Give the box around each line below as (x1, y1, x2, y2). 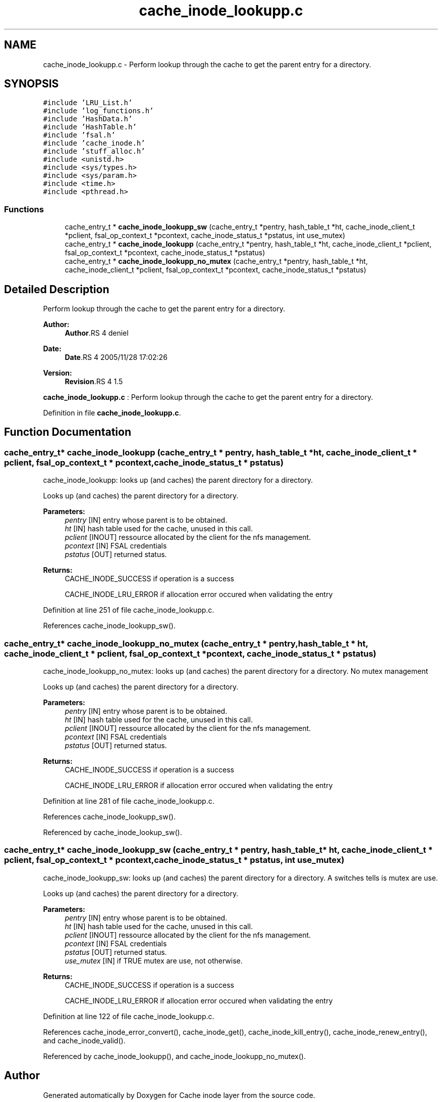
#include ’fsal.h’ (43, 131, 116, 140)
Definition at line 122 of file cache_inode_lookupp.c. (43, 1012, 214, 1021)
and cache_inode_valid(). (43, 1036, 126, 1045)
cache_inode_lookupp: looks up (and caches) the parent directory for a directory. (43, 476, 313, 485)
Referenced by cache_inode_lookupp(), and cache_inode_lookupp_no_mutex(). (43, 1051, 306, 1061)
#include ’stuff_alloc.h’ (43, 147, 145, 156)
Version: (43, 369, 72, 378)
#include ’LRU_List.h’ (43, 99, 133, 107)
